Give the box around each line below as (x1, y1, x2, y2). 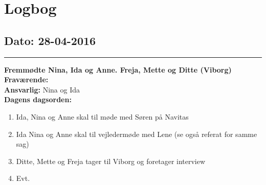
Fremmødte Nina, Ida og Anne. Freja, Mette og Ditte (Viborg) (4, 64, 232, 75)
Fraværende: (4, 74, 49, 85)
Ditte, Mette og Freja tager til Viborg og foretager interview (16, 155, 206, 166)
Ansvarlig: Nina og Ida (4, 84, 80, 95)
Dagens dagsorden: (4, 94, 72, 105)
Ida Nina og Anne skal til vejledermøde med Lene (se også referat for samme (16, 128, 257, 139)
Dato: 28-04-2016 (4, 32, 96, 48)
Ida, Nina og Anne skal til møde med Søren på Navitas (16, 111, 189, 122)
